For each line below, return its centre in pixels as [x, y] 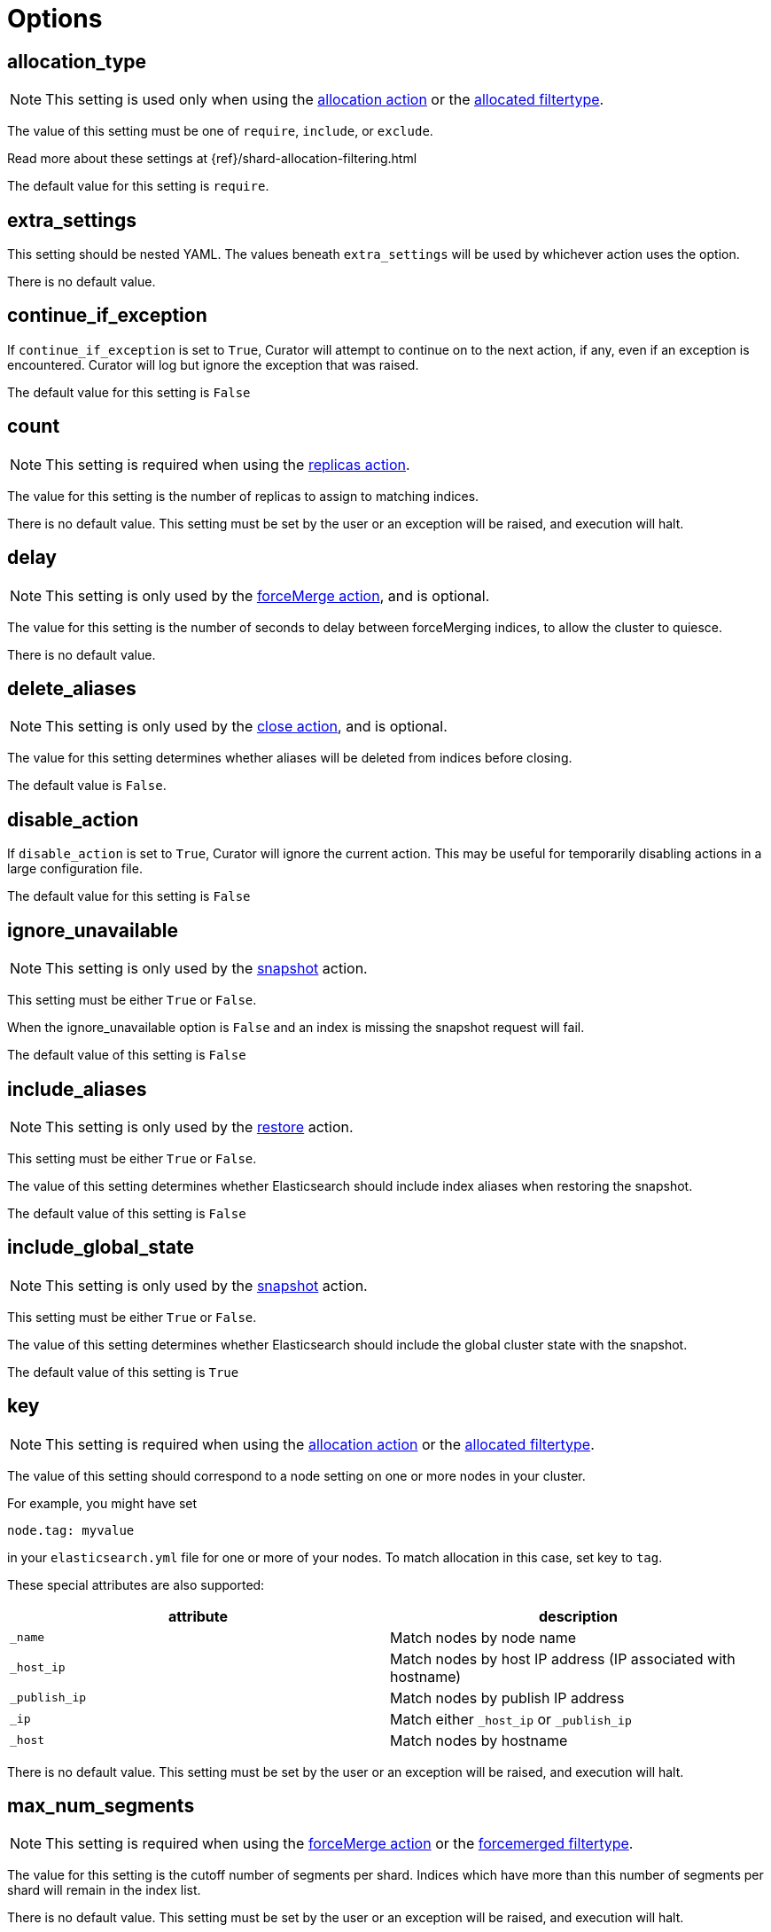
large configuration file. [75, 869]
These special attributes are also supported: [136, 1584]
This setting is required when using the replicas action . [228, 464]
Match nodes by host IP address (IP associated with [563, 1658]
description [578, 1616]
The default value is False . [87, 786]
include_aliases [77, 1089]
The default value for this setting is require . [138, 186]
